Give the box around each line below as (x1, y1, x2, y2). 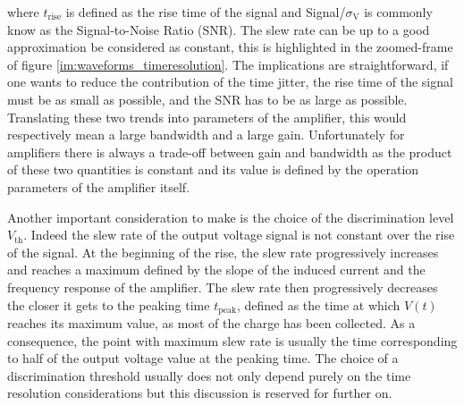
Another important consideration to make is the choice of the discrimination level (7, 207, 454, 226)
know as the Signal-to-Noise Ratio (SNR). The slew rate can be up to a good (7, 20, 430, 38)
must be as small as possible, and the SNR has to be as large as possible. (7, 89, 408, 108)
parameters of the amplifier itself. (7, 177, 190, 196)
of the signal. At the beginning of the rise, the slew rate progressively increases (7, 242, 439, 261)
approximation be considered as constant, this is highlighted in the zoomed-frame (7, 38, 453, 56)
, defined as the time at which (236, 295, 401, 314)
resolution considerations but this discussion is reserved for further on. (7, 384, 392, 402)
